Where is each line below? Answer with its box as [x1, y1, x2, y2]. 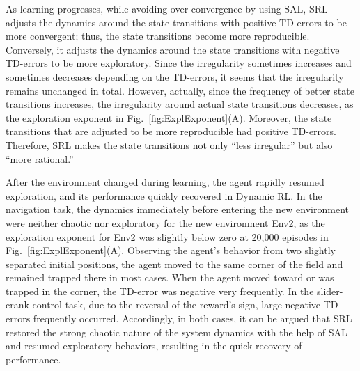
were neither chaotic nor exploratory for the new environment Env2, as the [6, 215, 325, 230]
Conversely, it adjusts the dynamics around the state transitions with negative [6, 42, 340, 56]
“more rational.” [6, 151, 74, 166]
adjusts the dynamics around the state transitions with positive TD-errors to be [6, 15, 347, 29]
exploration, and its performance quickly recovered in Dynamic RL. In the [6, 188, 322, 203]
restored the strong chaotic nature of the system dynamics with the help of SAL [6, 324, 347, 339]
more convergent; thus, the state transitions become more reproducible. [6, 29, 310, 43]
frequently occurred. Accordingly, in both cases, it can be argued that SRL [33, 311, 352, 326]
